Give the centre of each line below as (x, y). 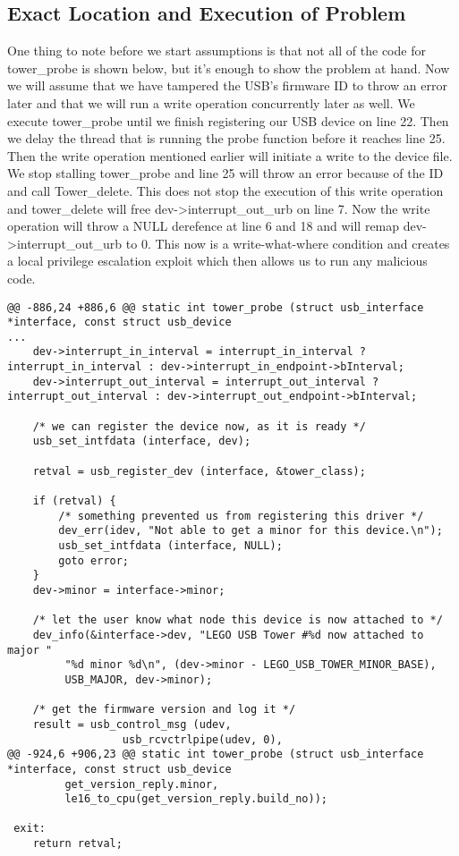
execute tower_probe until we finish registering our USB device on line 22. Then (228, 120)
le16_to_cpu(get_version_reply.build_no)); (196, 799)
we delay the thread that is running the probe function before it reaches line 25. (226, 138)
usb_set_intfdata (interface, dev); (142, 441)
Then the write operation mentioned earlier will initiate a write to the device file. (230, 155)
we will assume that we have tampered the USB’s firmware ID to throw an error (227, 85)
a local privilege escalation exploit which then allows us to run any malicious (217, 261)
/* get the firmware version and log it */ (164, 710)
